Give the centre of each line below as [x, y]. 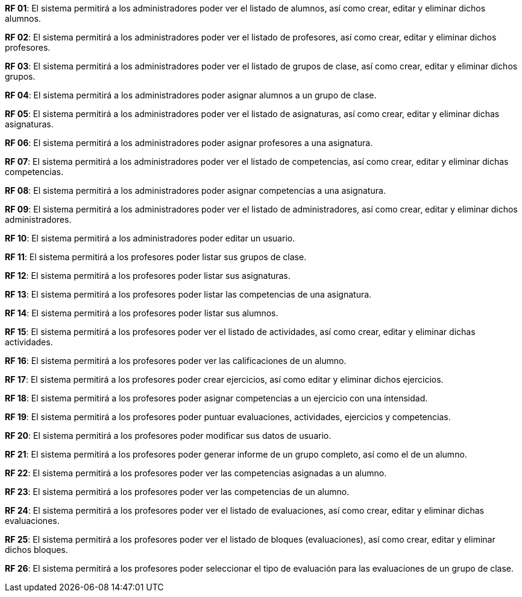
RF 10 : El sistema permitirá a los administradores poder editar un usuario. [150, 238]
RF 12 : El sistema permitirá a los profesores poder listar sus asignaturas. [148, 276]
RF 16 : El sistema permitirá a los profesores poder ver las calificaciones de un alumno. [176, 361]
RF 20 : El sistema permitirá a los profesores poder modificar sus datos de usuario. [168, 436]
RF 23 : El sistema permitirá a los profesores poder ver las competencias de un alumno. [177, 492]
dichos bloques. [36, 550]
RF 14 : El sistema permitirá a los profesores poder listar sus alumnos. [142, 313]
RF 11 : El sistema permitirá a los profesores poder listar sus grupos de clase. [156, 257]
